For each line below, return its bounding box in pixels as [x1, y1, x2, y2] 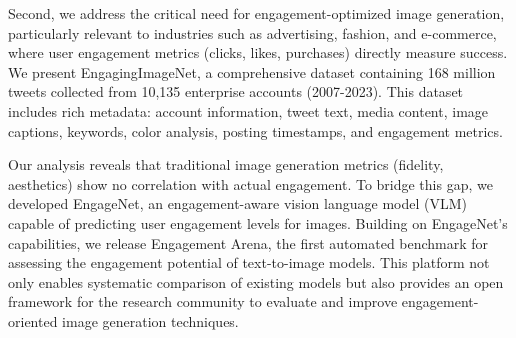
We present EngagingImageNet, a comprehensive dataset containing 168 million [8, 61, 496, 82]
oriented [8, 310, 58, 331]
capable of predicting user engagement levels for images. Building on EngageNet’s [8, 212, 508, 233]
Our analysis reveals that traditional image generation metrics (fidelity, [8, 154, 444, 175]
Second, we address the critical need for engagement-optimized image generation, [8, 3, 505, 23]
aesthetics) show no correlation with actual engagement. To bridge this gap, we [8, 173, 493, 194]
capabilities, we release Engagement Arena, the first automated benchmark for [8, 232, 489, 253]
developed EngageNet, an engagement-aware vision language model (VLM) [8, 193, 467, 214]
